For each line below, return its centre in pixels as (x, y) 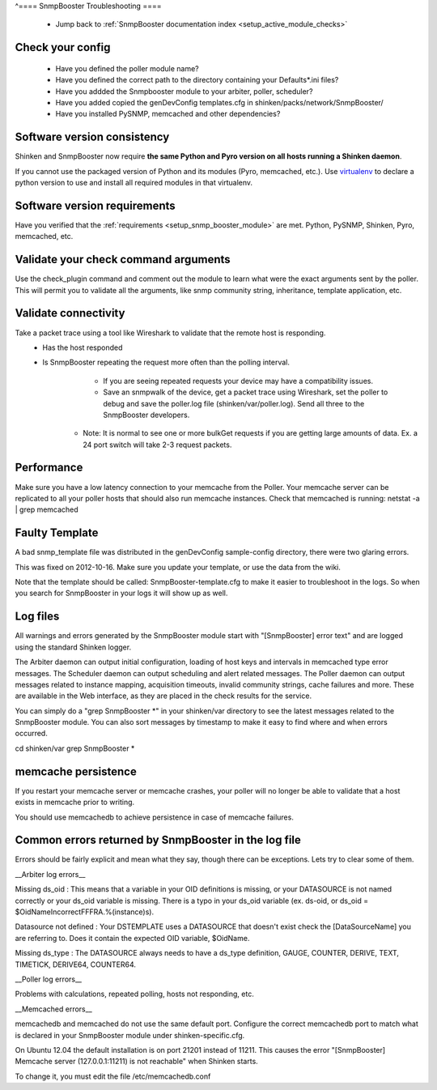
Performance (49, 468)
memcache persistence (76, 771)
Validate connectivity (70, 313)
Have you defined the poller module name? (127, 68)
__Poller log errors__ (49, 979)
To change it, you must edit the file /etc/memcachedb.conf (113, 1076)
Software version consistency (92, 137)
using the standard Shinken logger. (73, 647)
